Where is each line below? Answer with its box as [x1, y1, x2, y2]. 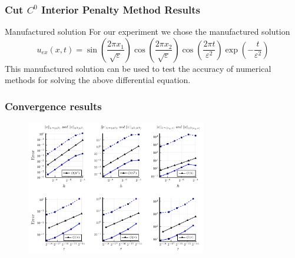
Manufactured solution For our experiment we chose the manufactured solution [5, 25, 290, 38]
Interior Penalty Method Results [41, 2, 200, 16]
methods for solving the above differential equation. [5, 74, 191, 86]
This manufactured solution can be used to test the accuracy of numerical [5, 62, 271, 74]
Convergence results [5, 98, 102, 113]
